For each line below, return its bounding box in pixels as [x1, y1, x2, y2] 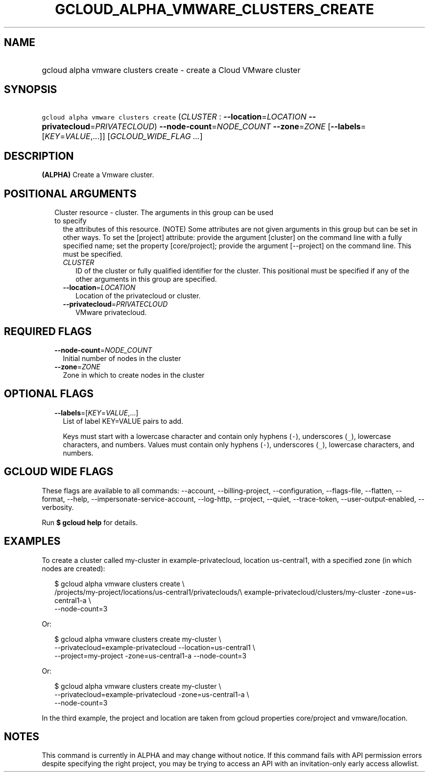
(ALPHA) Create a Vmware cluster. [42, 170, 154, 179]
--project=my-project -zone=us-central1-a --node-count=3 [54, 651, 247, 660]
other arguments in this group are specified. [75, 275, 217, 284]
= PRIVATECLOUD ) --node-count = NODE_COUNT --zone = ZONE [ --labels [90, 121, 361, 132]
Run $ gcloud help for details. [42, 518, 138, 527]
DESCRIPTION [4, 149, 74, 162]
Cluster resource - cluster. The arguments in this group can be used [54, 208, 273, 217]
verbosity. [42, 503, 74, 511]
